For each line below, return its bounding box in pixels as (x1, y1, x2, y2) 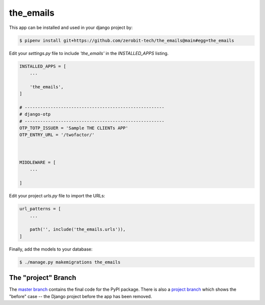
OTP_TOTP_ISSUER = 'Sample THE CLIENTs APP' (19, 125, 129, 131)
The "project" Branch (9, 274, 76, 282)
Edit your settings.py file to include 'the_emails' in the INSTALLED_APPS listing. (9, 50, 169, 56)
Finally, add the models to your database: (9, 246, 93, 252)
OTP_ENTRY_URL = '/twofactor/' (19, 132, 95, 138)
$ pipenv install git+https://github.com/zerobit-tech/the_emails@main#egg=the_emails (19, 37, 235, 43)
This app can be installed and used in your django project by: (9, 25, 133, 30)
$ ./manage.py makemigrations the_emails (19, 259, 121, 265)
